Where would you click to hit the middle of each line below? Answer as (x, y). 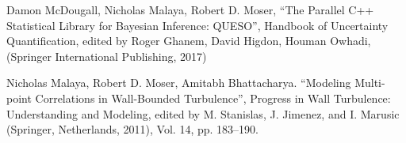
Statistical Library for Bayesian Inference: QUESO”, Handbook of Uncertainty (197, 25)
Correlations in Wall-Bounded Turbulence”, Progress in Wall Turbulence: (213, 98)
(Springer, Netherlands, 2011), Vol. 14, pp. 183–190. (132, 129)
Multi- (370, 83)
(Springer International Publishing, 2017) (107, 56)
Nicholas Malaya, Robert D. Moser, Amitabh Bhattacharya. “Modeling (179, 83)
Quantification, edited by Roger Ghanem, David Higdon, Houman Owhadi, (189, 41)
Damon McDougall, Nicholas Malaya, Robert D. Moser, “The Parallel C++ (190, 9)
